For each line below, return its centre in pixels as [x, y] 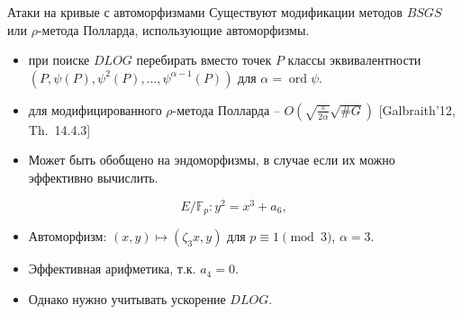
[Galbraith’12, [417, 109]
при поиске [59, 60]
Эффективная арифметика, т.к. [112, 269]
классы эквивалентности [354, 60]
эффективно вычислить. [93, 177]
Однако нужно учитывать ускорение [127, 298]
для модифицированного [95, 109]
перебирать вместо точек [204, 60]
